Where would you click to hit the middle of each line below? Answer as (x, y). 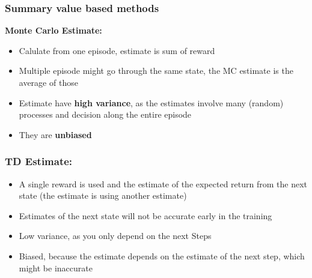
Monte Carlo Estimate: (54, 30)
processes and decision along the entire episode (105, 114)
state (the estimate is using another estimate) (103, 195)
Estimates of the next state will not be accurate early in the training (145, 215)
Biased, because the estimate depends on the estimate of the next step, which (162, 255)
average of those (48, 82)
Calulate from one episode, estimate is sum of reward (117, 50)
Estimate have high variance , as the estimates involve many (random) (151, 102)
